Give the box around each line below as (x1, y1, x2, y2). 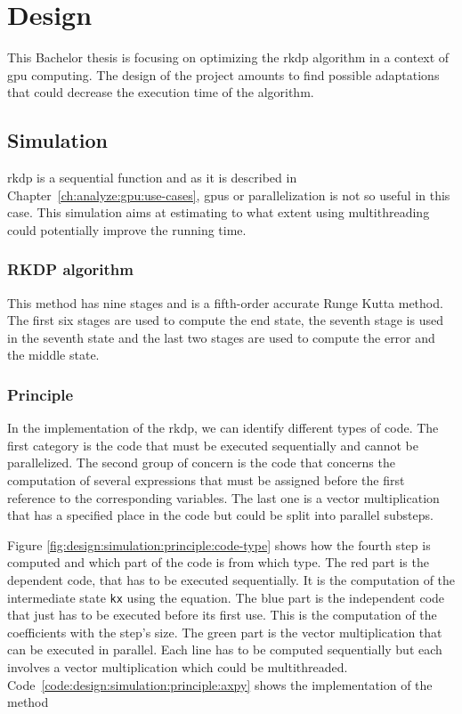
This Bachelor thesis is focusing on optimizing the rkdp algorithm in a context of (7, 48, 450, 67)
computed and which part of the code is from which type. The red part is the (7, 553, 429, 572)
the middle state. (7, 345, 100, 364)
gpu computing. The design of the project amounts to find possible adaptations (7, 65, 440, 84)
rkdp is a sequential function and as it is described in (7, 168, 297, 187)
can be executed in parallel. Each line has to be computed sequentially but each (7, 640, 442, 659)
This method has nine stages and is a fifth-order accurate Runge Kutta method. (7, 293, 443, 312)
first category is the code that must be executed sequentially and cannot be (7, 435, 418, 454)
